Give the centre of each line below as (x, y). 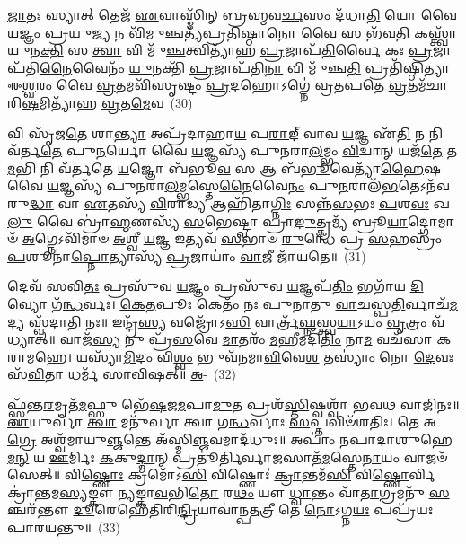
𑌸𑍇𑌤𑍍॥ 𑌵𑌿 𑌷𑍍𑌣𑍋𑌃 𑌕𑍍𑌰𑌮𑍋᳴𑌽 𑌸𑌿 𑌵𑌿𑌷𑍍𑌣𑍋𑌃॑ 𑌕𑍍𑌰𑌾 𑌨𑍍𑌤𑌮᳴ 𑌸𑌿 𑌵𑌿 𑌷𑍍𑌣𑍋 (208, 474)
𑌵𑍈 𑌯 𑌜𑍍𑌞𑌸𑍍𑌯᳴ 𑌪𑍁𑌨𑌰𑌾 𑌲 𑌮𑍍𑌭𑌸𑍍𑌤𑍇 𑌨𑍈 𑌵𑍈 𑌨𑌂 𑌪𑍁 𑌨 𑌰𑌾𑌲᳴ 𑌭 (203, 185)
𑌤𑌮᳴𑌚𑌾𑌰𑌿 (428, 85)
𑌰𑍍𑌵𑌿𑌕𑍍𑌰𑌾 (422, 474)
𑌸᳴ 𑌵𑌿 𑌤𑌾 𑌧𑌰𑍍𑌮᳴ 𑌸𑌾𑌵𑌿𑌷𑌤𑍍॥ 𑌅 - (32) (122, 374)
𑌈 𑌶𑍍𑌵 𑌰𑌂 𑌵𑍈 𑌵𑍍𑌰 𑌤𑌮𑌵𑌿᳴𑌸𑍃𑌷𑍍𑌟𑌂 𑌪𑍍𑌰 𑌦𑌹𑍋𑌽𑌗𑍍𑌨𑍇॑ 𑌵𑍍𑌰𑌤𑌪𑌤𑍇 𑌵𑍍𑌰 (207, 85)
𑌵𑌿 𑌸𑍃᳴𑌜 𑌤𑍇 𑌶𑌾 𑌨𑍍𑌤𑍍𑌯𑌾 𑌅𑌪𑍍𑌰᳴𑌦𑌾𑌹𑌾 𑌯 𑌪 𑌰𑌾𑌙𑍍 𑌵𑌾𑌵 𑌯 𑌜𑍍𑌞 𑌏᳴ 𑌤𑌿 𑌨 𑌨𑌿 (225, 132)
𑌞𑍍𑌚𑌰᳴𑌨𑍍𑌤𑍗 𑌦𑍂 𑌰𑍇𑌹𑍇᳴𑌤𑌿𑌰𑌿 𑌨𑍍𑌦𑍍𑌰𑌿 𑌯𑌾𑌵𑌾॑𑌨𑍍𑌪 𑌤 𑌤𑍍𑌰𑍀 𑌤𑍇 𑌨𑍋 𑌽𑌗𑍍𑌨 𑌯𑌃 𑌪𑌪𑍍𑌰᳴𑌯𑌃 (220, 509)
